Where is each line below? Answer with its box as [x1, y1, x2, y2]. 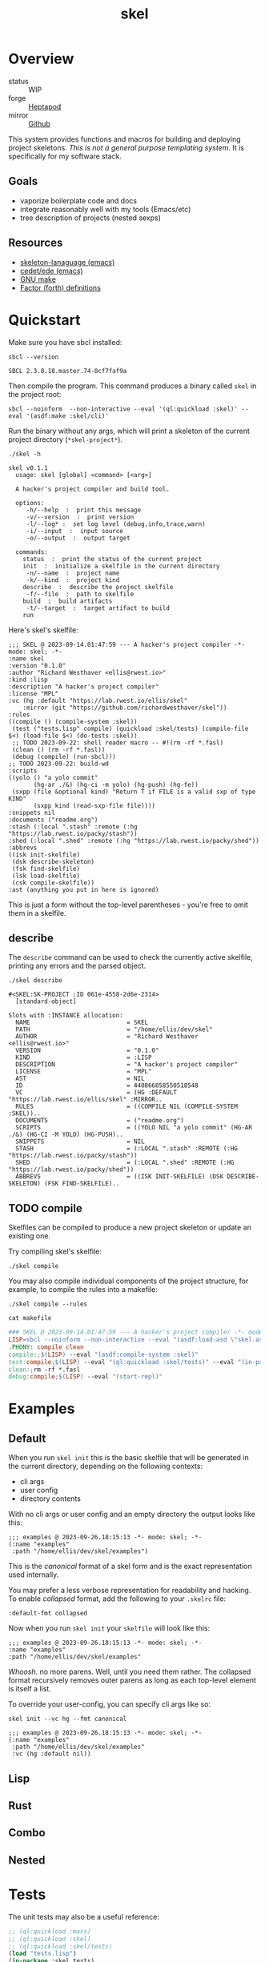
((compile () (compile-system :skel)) [8, 717, 138, 725]
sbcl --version [8, 353, 59, 361]
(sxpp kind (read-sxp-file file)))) [33, 801, 156, 809]
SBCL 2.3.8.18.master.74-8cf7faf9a [8, 367, 127, 375]
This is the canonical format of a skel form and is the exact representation [8, 1562, 252, 1571]
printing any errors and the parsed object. [8, 961, 147, 971]
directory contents [19, 1494, 82, 1503]
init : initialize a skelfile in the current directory [22, 562, 220, 570]
